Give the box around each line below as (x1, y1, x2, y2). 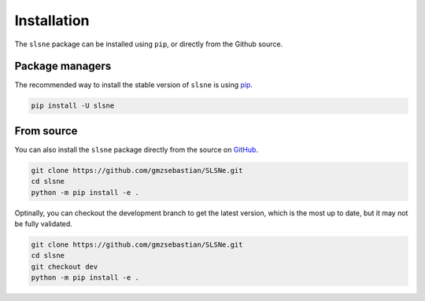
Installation (14, 12, 90, 29)
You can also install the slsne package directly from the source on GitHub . (14, 145, 259, 154)
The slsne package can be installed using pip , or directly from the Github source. (14, 39, 283, 49)
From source (14, 124, 78, 138)
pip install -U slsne (31, 101, 115, 110)
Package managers (14, 60, 112, 73)
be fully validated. (14, 219, 72, 229)
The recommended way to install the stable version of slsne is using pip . (14, 80, 253, 90)
